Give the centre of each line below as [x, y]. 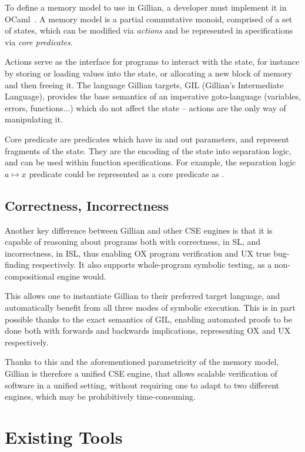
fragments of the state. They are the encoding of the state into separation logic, [148, 150]
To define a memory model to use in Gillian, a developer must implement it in [146, 7]
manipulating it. [34, 119]
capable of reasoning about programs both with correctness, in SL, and [133, 242]
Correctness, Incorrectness [87, 205]
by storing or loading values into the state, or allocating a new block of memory [148, 73]
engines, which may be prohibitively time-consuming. [100, 396]
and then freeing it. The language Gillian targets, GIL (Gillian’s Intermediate [144, 84]
